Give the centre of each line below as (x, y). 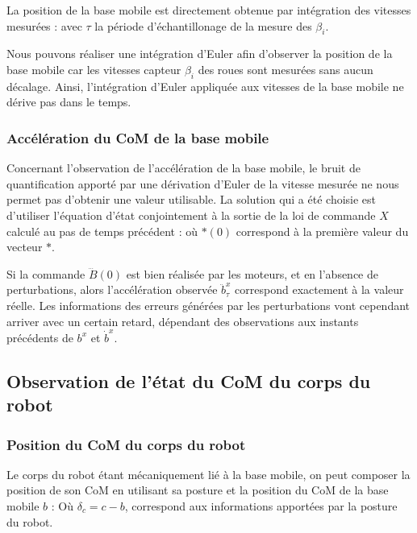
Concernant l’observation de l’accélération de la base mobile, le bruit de (183, 168)
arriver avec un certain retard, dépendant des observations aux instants (183, 321)
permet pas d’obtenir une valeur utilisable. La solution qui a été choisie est (192, 199)
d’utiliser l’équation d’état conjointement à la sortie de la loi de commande (191, 215)
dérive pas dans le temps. (69, 102)
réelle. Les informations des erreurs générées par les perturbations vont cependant (208, 305)
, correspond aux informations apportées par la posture (261, 506)
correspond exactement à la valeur (319, 289)
